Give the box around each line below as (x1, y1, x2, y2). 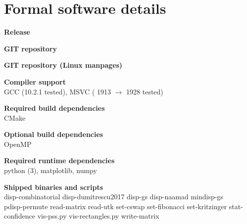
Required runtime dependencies (4, 155, 115, 166)
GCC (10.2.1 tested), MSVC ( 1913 (4, 86, 111, 96)
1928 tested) (126, 86, 163, 96)
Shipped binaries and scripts (4, 181, 103, 192)
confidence (4, 211, 35, 221)
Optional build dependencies (4, 129, 103, 139)
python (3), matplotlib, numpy (4, 165, 97, 176)
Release (4, 27, 30, 37)
